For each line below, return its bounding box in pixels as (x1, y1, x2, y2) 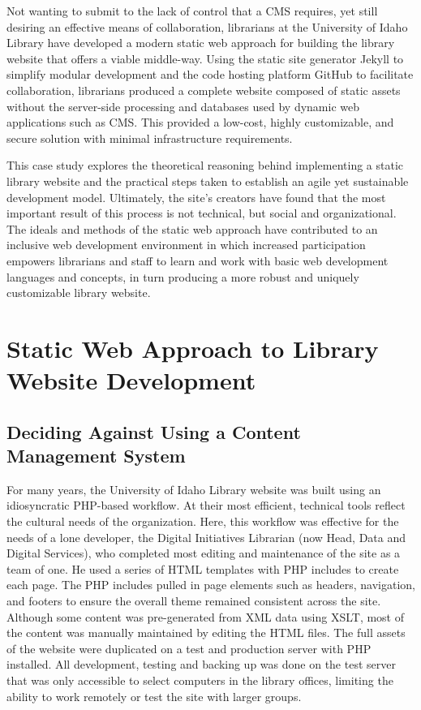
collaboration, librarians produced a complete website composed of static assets (6, 81, 401, 98)
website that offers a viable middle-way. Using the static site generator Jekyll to (6, 49, 404, 67)
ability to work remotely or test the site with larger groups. (6, 687, 302, 704)
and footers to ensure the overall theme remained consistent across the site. (6, 592, 381, 609)
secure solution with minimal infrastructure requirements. (6, 129, 293, 146)
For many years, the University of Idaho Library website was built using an (6, 480, 381, 497)
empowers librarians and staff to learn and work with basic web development (6, 252, 389, 269)
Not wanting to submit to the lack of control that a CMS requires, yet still (6, 2, 378, 19)
